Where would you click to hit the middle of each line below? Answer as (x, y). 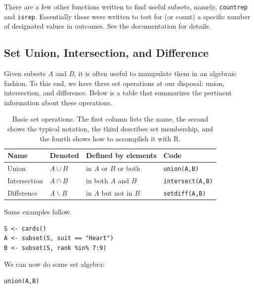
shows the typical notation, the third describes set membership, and (110, 129)
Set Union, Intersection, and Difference (106, 53)
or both (129, 168)
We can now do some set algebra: (54, 264)
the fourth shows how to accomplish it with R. (110, 138)
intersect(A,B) (188, 182)
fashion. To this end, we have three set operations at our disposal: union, (114, 83)
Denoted (64, 155)
